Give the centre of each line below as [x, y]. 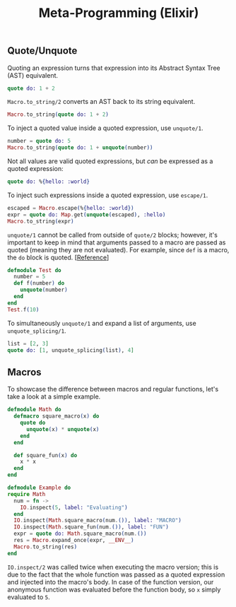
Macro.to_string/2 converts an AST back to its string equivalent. [101, 102]
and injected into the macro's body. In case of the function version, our [111, 582]
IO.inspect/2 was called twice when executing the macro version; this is [113, 567]
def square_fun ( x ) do [46, 455]
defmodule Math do [34, 410]
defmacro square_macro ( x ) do [57, 416]
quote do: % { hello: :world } [49, 182]
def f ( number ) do [39, 283]
